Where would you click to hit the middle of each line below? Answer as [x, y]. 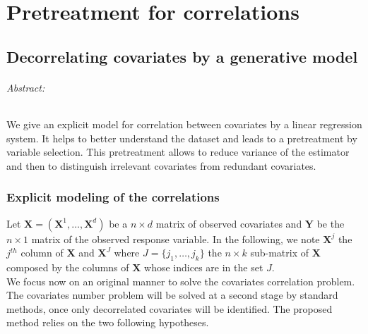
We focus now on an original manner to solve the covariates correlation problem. [181, 281]
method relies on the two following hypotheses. [108, 322]
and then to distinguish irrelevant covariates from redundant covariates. [161, 165]
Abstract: [26, 87]
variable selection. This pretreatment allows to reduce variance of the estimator [178, 152]
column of [42, 253]
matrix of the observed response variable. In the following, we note [176, 239]
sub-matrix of [280, 253]
